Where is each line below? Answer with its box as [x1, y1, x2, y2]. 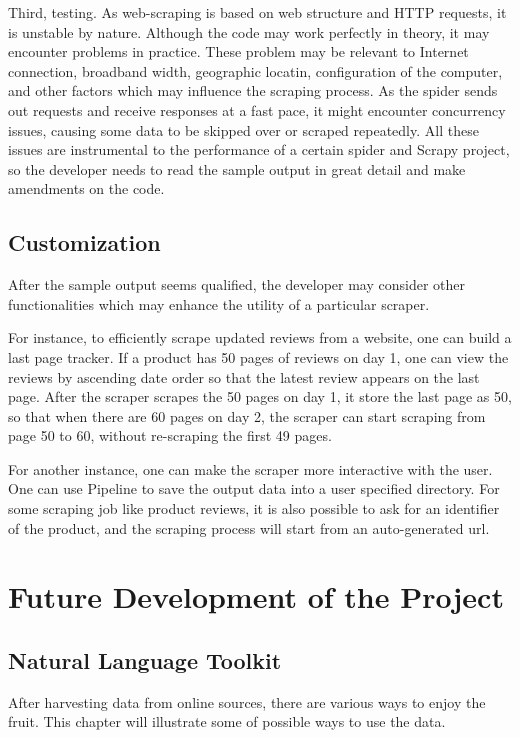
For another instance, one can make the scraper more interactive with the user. [8, 458, 493, 479]
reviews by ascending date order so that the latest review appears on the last [8, 366, 480, 387]
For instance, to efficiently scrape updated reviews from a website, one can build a [8, 327, 512, 348]
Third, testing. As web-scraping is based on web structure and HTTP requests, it [8, 2, 507, 22]
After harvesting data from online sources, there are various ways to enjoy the [8, 691, 486, 712]
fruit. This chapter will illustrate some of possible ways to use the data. [8, 711, 446, 732]
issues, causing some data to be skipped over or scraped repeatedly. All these [8, 119, 479, 140]
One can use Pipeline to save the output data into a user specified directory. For [8, 478, 500, 499]
